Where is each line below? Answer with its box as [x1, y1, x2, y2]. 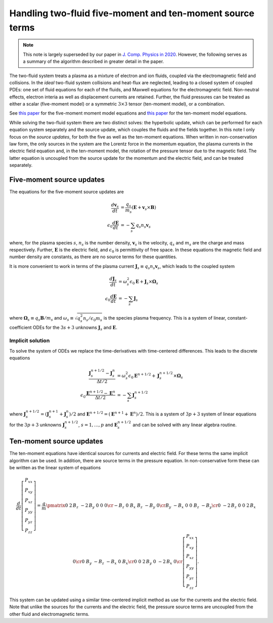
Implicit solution [9, 337, 50, 344]
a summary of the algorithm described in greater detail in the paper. [23, 58, 164, 64]
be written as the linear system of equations [9, 464, 101, 470]
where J [9, 411, 26, 417]
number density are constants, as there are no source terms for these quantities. [9, 254, 177, 260]
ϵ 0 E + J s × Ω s [129, 279, 159, 286]
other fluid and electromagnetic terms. [9, 611, 89, 617]
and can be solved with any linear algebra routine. [132, 422, 237, 428]
